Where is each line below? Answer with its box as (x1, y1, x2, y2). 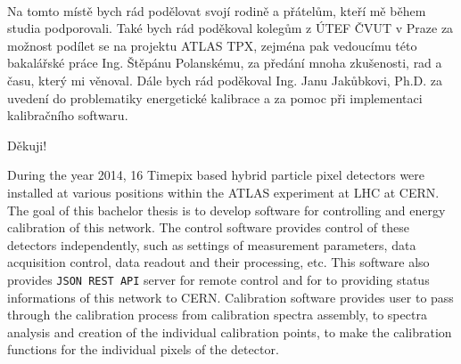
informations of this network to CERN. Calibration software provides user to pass (7, 287, 454, 306)
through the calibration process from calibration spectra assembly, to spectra (7, 305, 427, 324)
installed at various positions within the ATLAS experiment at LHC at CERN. (7, 182, 440, 201)
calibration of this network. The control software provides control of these (7, 218, 409, 237)
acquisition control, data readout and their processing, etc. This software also (7, 253, 430, 271)
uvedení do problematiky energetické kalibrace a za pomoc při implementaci (7, 88, 423, 107)
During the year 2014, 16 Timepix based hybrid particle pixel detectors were (7, 166, 425, 184)
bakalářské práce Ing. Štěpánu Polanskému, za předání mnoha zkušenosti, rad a (7, 53, 442, 72)
